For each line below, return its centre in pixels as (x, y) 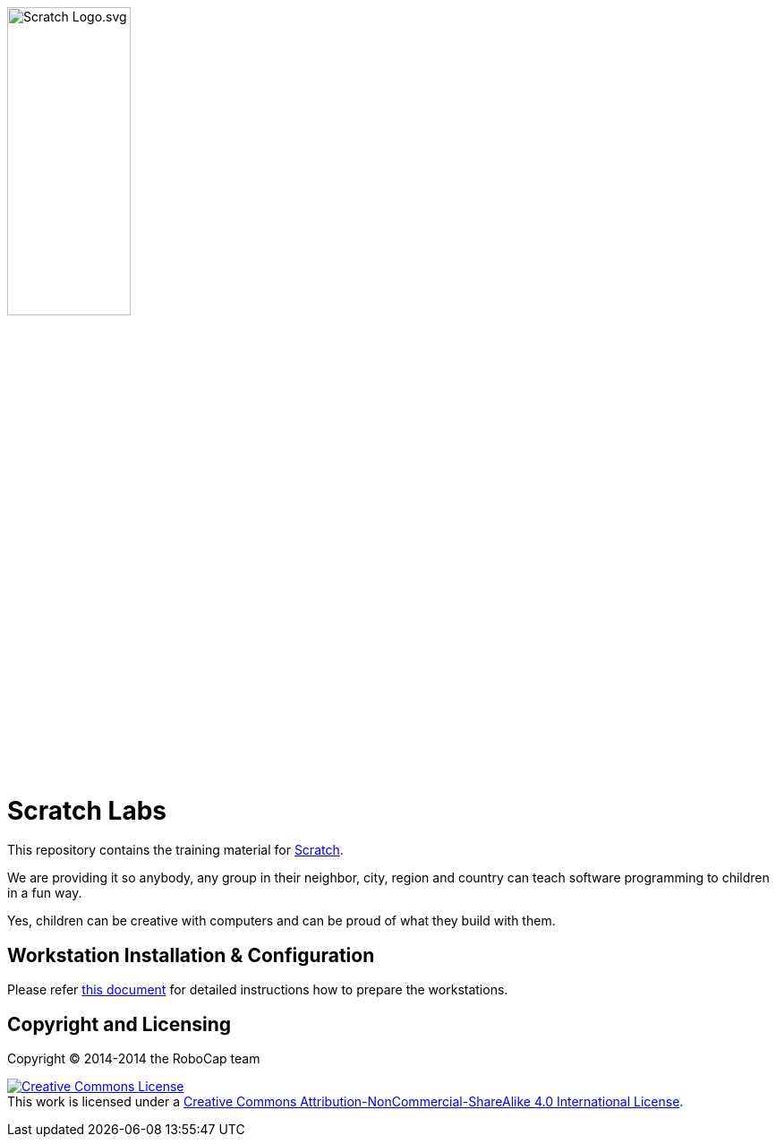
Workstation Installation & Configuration (191, 955)
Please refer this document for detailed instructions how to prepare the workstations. (258, 990)
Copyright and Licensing (119, 1024)
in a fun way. (45, 893)
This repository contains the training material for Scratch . (175, 850)
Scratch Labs (87, 810)
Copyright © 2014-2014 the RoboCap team (134, 1058)
